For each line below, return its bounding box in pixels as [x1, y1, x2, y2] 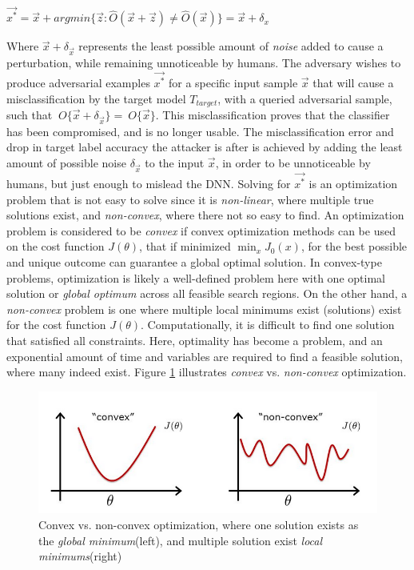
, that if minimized [139, 238, 231, 255]
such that [6, 106, 53, 122]
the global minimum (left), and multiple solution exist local [38, 532, 323, 548]
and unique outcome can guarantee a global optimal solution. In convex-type [6, 253, 382, 270]
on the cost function [6, 238, 105, 255]
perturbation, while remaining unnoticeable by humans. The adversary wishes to [6, 54, 401, 71]
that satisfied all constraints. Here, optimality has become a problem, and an [6, 331, 383, 348]
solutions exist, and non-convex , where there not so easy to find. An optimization [6, 207, 404, 223]
